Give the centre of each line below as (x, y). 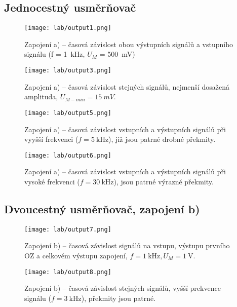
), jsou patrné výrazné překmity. (164, 181)
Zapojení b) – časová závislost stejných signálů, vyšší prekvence (123, 288)
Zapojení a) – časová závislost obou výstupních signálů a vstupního (129, 44)
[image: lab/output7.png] (68, 229)
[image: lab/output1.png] (68, 28)
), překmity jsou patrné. (118, 298)
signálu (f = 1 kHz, (55, 54)
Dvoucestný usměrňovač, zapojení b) (102, 208)
